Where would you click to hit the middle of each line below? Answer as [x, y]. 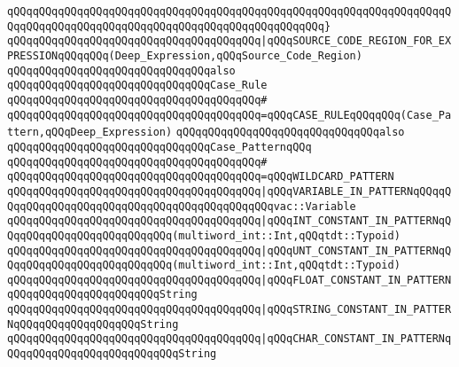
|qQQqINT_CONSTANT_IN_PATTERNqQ [356, 221]
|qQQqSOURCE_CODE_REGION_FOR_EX [356, 41]
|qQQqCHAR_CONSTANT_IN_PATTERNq [356, 339]
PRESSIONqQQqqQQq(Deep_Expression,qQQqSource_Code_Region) [185, 55]
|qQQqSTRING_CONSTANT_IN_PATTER [356, 310]
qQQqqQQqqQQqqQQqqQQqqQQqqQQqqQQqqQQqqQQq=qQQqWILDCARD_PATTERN [201, 177]
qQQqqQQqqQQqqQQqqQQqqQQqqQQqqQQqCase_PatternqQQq [159, 147]
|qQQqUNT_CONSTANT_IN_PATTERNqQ [356, 250]
